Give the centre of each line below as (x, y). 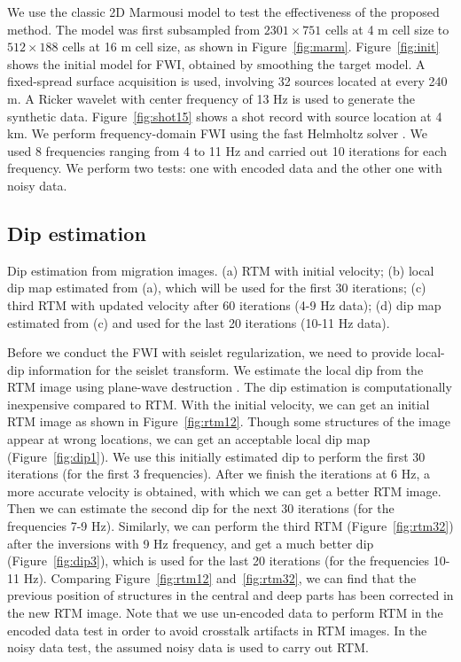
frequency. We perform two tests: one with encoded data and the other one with (225, 168)
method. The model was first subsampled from (134, 29)
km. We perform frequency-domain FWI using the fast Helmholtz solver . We (217, 133)
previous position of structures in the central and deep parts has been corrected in (230, 595)
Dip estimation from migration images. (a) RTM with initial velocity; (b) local (221, 270)
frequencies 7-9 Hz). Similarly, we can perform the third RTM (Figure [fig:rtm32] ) (230, 526)
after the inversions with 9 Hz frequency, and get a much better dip (191, 543)
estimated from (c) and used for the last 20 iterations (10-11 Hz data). (199, 322)
